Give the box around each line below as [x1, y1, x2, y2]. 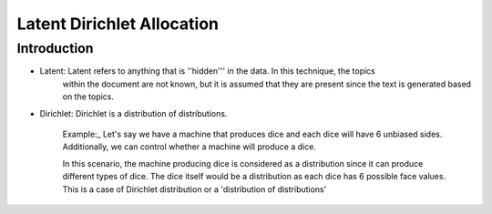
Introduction [16, 40, 94, 56]
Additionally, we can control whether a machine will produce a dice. [62, 141, 316, 152]
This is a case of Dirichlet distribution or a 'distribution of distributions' [62, 183, 327, 195]
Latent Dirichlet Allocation [16, 14, 219, 34]
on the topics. [62, 91, 114, 102]
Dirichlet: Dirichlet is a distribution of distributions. [39, 107, 228, 118]
